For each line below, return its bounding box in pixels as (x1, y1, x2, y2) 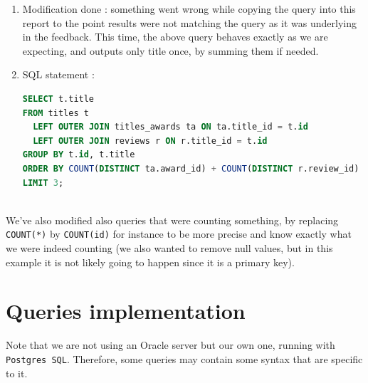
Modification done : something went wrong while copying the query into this (22, 1, 356, 16)
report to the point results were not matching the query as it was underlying (22, 15, 357, 30)
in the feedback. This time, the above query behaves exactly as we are (22, 29, 328, 44)
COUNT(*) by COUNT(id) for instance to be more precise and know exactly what (6, 226, 352, 241)
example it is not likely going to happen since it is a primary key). (6, 254, 295, 269)
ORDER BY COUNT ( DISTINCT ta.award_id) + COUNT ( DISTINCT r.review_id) (22, 163, 359, 174)
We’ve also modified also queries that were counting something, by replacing (6, 212, 339, 227)
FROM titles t (22, 107, 89, 118)
